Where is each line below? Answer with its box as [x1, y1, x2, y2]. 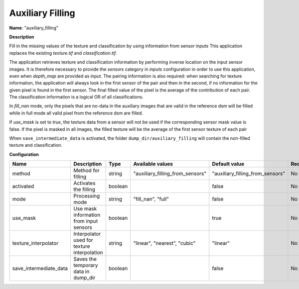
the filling [73, 186, 96, 193]
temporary [73, 262, 98, 269]
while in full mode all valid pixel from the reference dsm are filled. [9, 110, 143, 116]
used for [73, 237, 93, 244]
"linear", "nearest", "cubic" [133, 240, 196, 247]
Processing [73, 193, 100, 199]
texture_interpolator [12, 240, 59, 247]
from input [73, 218, 98, 225]
